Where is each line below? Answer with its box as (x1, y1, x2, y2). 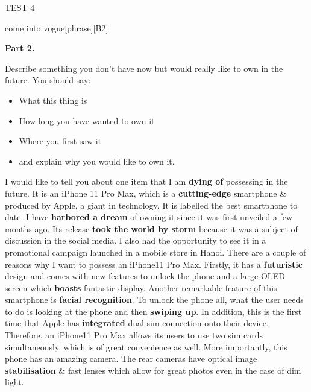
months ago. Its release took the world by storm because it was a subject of (5, 222, 298, 235)
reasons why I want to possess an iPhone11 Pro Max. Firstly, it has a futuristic (5, 258, 303, 270)
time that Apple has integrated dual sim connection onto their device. (5, 317, 269, 329)
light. (5, 376, 24, 388)
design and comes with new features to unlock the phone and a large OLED (5, 270, 285, 282)
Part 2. (5, 42, 35, 54)
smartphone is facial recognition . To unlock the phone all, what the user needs (5, 293, 304, 306)
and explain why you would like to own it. (19, 154, 175, 167)
